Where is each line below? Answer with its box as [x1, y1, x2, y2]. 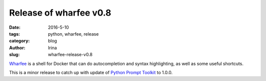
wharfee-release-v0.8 [48, 52, 93, 58]
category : [9, 38, 30, 44]
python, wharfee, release [48, 31, 99, 37]
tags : [9, 31, 20, 37]
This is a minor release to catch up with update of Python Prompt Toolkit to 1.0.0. [9, 69, 173, 75]
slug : [9, 52, 20, 58]
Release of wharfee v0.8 [9, 7, 112, 18]
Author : [9, 44, 26, 51]
